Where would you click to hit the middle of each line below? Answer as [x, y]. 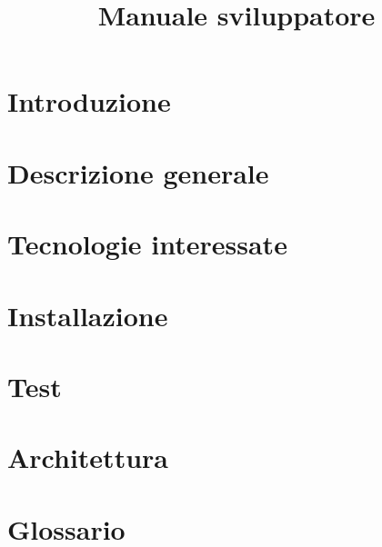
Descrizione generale [138, 172]
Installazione [88, 315]
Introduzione [89, 101]
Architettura [88, 457]
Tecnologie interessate [147, 244]
